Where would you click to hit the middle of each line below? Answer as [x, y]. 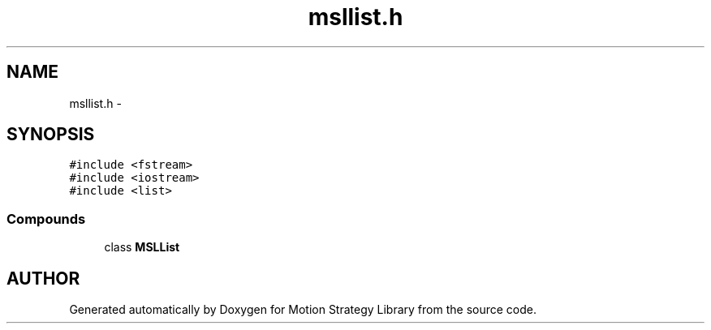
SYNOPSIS [51, 135]
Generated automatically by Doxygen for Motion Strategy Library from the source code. [303, 310]
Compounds [46, 219]
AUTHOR [43, 278]
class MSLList [142, 247]
